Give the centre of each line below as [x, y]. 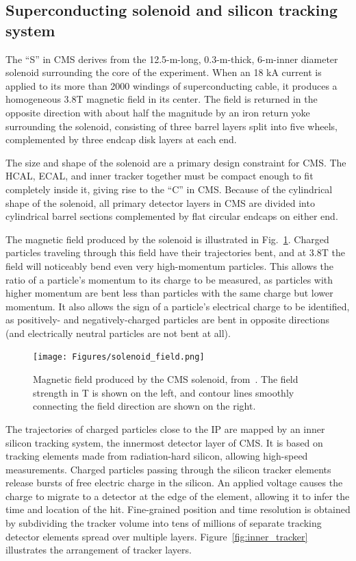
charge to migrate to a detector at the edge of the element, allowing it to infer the [178, 496]
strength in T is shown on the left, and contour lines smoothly [164, 392]
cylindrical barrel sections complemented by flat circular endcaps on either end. [172, 216]
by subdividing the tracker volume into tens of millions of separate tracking [164, 523]
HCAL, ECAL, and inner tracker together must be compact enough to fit [160, 176]
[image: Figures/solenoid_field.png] [119, 357]
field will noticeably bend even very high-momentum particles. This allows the [170, 265]
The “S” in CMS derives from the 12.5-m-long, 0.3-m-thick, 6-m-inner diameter [172, 59]
